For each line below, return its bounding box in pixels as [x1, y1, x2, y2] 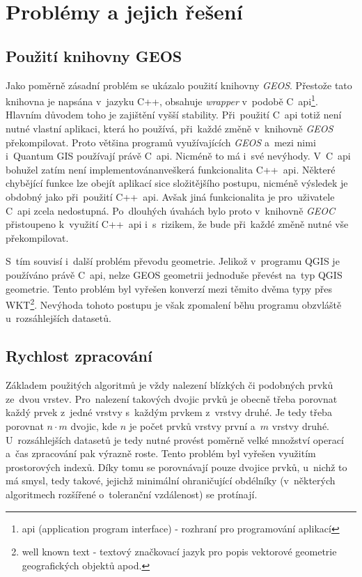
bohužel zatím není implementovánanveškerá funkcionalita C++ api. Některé [6, 162, 336, 176]
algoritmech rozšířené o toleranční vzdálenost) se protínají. [6, 486, 258, 501]
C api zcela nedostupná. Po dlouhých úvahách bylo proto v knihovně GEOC [6, 203, 336, 217]
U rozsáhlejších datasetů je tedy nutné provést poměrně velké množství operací [6, 432, 344, 447]
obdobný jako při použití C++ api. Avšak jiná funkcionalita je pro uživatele [6, 189, 335, 203]
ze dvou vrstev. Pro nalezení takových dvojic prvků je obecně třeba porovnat [6, 391, 338, 406]
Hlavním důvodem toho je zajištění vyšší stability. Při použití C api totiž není [6, 107, 342, 122]
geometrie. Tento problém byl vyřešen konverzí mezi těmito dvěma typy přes [6, 281, 332, 295]
